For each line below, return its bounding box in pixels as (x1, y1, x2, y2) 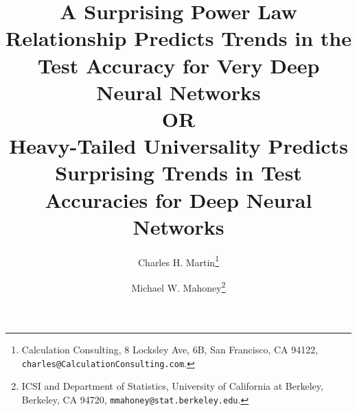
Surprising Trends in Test (55, 158, 302, 187)
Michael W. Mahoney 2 (131, 278, 226, 294)
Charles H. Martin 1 (137, 253, 219, 269)
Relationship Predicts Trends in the (5, 24, 352, 52)
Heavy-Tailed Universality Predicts (9, 132, 348, 160)
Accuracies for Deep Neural (45, 185, 312, 213)
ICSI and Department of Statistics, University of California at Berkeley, (21, 379, 323, 393)
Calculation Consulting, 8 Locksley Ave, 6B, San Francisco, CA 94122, (21, 342, 319, 357)
